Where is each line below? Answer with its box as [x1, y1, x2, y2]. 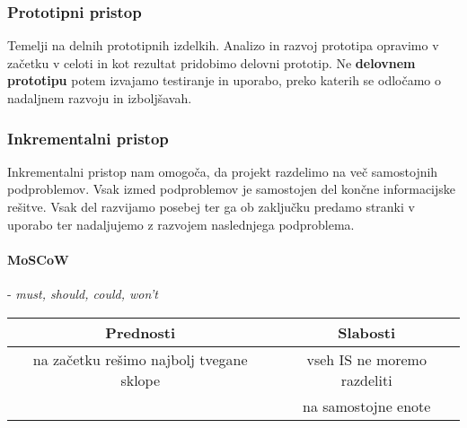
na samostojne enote [303, 395, 431, 416]
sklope [120, 369, 161, 390]
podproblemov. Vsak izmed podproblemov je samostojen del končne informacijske [7, 179, 455, 198]
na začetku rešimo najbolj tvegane [32, 348, 248, 370]
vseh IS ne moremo [306, 348, 427, 370]
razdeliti [340, 369, 392, 390]
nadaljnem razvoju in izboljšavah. [7, 89, 192, 107]
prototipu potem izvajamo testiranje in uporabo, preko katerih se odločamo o [7, 71, 441, 90]
